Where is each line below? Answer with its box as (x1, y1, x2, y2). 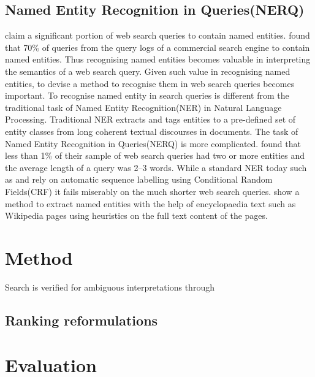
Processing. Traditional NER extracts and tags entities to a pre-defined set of (5, 113, 296, 126)
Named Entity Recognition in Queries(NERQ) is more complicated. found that (5, 137, 301, 150)
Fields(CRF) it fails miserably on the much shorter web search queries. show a (5, 185, 300, 197)
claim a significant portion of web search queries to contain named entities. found (5, 29, 310, 42)
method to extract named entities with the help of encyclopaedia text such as (5, 197, 296, 210)
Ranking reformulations (5, 310, 158, 329)
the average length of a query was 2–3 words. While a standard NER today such (5, 161, 307, 173)
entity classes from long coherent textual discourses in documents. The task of (5, 124, 298, 137)
